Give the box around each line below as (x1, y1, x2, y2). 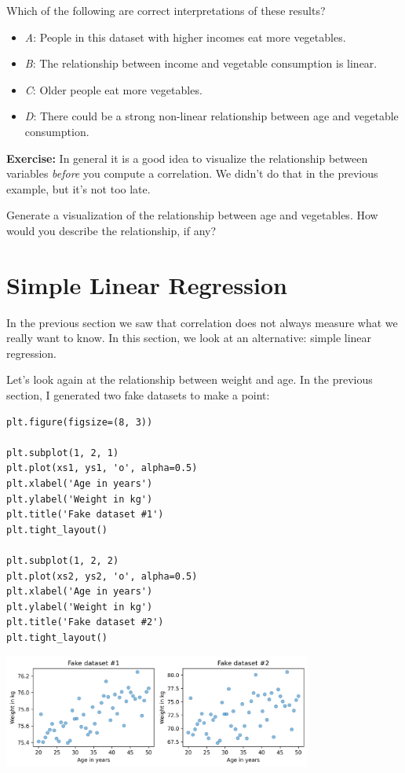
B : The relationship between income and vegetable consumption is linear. (24, 55, 378, 72)
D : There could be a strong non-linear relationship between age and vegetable (24, 108, 399, 124)
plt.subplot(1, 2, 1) (6, 447, 119, 458)
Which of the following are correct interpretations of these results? (6, 2, 326, 18)
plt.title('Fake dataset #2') (6, 617, 164, 628)
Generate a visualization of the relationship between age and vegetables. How (6, 207, 378, 223)
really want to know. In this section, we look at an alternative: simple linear (6, 329, 372, 346)
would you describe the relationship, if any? (6, 222, 217, 238)
